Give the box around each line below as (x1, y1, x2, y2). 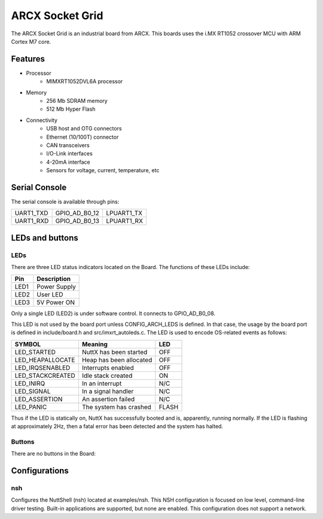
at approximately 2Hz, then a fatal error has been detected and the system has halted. (11, 423, 224, 430)
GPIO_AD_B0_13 (55, 217, 100, 225)
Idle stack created (81, 371, 133, 380)
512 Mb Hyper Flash (46, 105, 96, 113)
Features (11, 54, 45, 64)
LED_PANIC (14, 402, 47, 411)
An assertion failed (81, 395, 135, 403)
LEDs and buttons (11, 233, 78, 243)
